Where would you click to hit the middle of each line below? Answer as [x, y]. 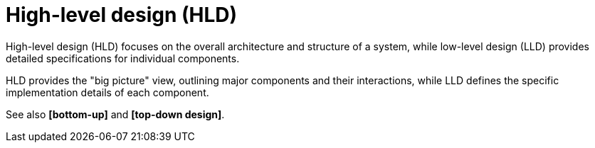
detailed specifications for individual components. [123, 58]
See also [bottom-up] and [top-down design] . [115, 114]
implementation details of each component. [107, 92]
